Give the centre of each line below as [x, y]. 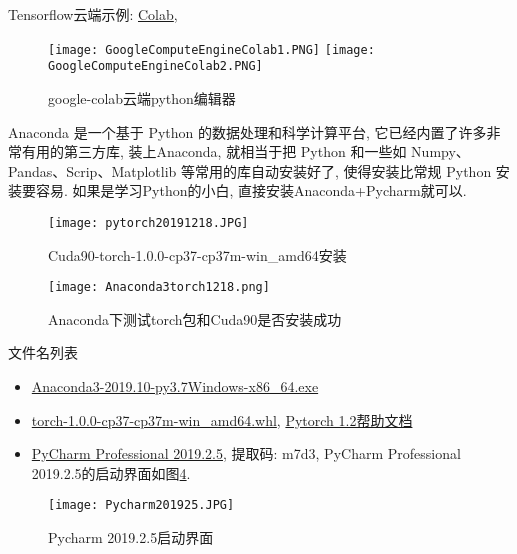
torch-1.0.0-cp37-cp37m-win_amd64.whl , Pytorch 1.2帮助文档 [222, 419]
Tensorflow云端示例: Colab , [93, 14]
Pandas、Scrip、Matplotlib [92, 170]
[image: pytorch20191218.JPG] [148, 222]
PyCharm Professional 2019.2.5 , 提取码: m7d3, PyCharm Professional [246, 453]
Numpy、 [440, 151]
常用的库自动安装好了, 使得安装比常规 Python [343, 170]
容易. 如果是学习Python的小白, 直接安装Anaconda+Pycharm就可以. [251, 190]
